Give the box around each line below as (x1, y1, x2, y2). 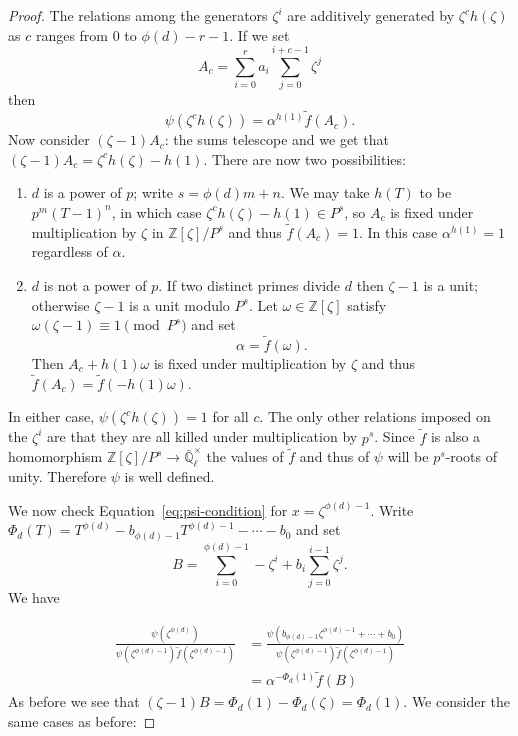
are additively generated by (287, 5, 455, 25)
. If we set (229, 24, 290, 45)
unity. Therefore (8, 466, 107, 487)
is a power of (43, 182, 122, 203)
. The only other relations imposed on (259, 406, 491, 427)
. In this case (359, 221, 438, 242)
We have (8, 586, 60, 607)
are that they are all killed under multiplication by (47, 426, 358, 447)
